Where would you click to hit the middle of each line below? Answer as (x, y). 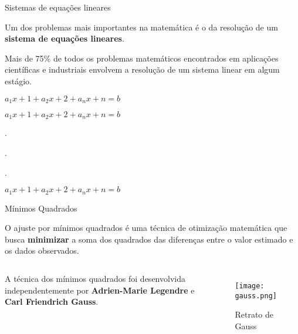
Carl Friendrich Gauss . (52, 301)
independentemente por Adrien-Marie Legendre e (100, 290)
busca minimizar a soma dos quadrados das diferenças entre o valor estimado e (149, 239)
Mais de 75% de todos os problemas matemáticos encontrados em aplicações (142, 58)
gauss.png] (256, 296)
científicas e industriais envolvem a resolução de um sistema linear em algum (142, 69)
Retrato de (254, 314)
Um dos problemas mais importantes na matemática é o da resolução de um (141, 27)
